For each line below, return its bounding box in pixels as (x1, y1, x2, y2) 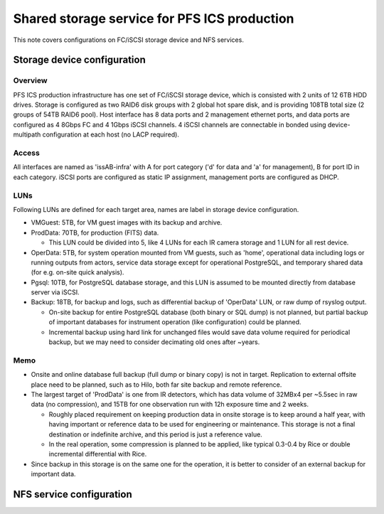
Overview (13, 75, 48, 85)
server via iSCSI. (31, 288, 80, 296)
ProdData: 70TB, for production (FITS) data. (31, 228, 159, 237)
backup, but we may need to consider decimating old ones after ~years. (48, 338, 260, 346)
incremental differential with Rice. (48, 450, 147, 459)
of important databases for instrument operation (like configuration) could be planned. (48, 318, 302, 326)
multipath (13, 130, 41, 139)
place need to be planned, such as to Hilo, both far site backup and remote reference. (31, 380, 282, 389)
